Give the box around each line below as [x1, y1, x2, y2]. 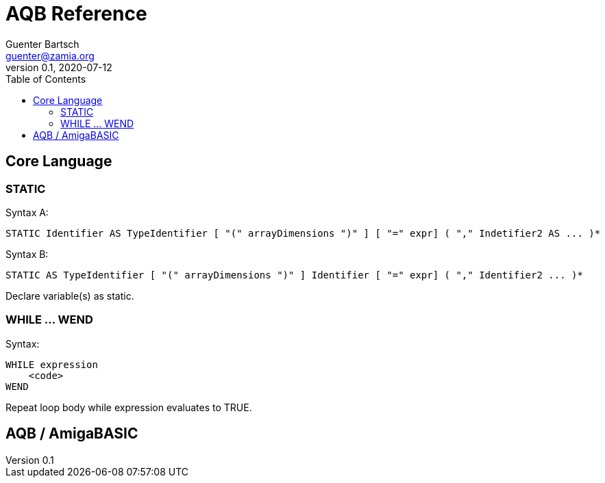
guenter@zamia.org [5, 49, 95, 62]
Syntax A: [5, 206, 49, 218]
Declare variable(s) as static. [5, 289, 134, 302]
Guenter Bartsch [5, 38, 79, 50]
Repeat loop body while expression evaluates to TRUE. [5, 401, 252, 413]
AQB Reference [5, 2, 147, 25]
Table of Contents [5, 73, 86, 85]
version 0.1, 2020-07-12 [5, 61, 112, 73]
